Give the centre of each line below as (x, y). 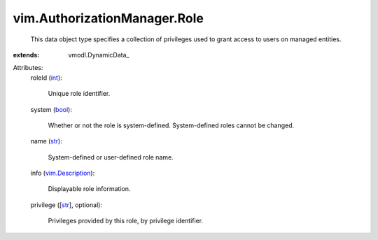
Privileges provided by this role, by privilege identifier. (125, 221)
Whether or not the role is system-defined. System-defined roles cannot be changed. (171, 125)
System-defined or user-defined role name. (111, 157)
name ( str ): (46, 141)
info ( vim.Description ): (63, 173)
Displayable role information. (89, 189)
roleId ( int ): (46, 78)
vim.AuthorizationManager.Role (108, 18)
